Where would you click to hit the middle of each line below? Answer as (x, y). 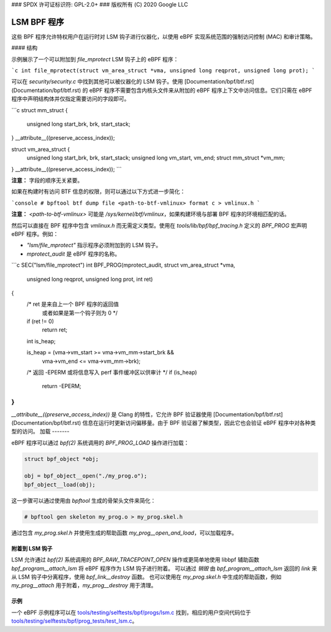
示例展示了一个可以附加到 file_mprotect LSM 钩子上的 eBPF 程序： (95, 59)
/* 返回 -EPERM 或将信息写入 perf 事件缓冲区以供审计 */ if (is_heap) (112, 372)
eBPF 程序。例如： (35, 234)
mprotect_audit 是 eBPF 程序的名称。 (74, 254)
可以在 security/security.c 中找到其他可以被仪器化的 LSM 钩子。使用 (97, 82)
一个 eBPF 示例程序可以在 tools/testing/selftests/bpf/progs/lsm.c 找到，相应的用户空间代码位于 (131, 612)
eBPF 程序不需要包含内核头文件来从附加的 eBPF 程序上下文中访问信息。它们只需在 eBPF (201, 90)
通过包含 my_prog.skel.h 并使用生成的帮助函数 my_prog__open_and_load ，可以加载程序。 (124, 533)
